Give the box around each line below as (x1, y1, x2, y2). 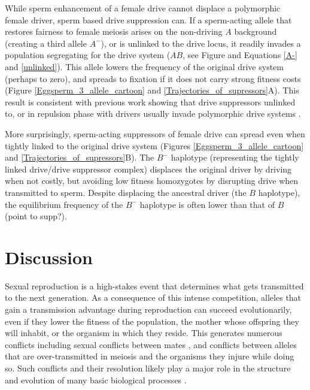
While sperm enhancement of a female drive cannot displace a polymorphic (5, 2, 281, 14)
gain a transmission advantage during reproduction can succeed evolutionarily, (5, 303, 292, 315)
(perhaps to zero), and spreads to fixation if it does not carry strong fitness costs (5, 72, 301, 84)
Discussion (5, 244, 93, 269)
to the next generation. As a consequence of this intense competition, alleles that (5, 291, 302, 304)
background (234, 25, 277, 38)
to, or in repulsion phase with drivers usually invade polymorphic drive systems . (5, 107, 301, 120)
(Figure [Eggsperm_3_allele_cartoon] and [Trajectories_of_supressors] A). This (5, 84, 299, 96)
